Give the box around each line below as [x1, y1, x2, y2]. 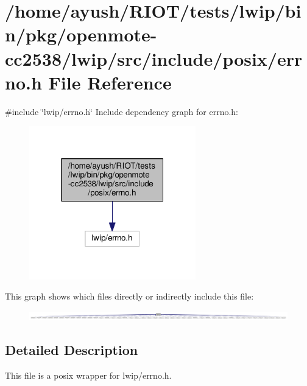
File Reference [48, 69, 172, 94]
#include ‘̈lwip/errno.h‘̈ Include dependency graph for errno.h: [5, 105, 238, 118]
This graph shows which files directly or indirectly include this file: [5, 290, 254, 303]
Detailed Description [5, 340, 138, 359]
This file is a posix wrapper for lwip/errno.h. [5, 368, 172, 381]
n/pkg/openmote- [5, 22, 157, 47]
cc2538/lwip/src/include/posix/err [5, 46, 303, 71]
